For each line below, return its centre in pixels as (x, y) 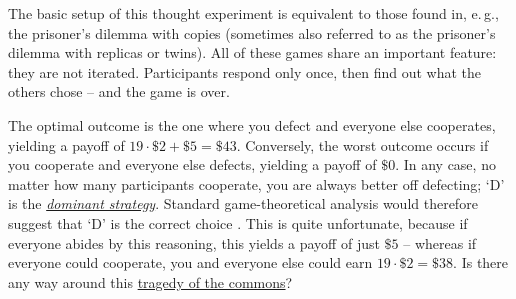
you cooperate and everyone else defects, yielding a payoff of (192, 164)
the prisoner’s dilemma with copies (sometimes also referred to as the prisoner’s (252, 32)
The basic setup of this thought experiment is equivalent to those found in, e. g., (253, 13)
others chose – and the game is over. (119, 91)
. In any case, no (445, 164)
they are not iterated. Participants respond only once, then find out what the (245, 71)
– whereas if (440, 242)
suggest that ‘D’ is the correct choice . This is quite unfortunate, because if (238, 222)
